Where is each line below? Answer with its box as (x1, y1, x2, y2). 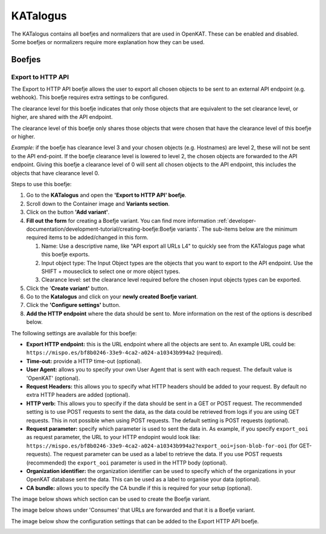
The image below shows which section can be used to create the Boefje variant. (11, 495, 211, 503)
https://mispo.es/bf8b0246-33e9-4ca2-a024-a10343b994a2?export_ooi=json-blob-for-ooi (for (26, 442, 298, 449)
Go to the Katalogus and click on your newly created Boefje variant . (26, 293, 199, 300)
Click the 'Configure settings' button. (26, 301, 121, 309)
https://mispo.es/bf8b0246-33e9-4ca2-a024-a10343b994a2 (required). (26, 349, 223, 356)
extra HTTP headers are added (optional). (26, 391, 130, 399)
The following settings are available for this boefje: (11, 329, 137, 336)
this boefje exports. (41, 251, 90, 258)
